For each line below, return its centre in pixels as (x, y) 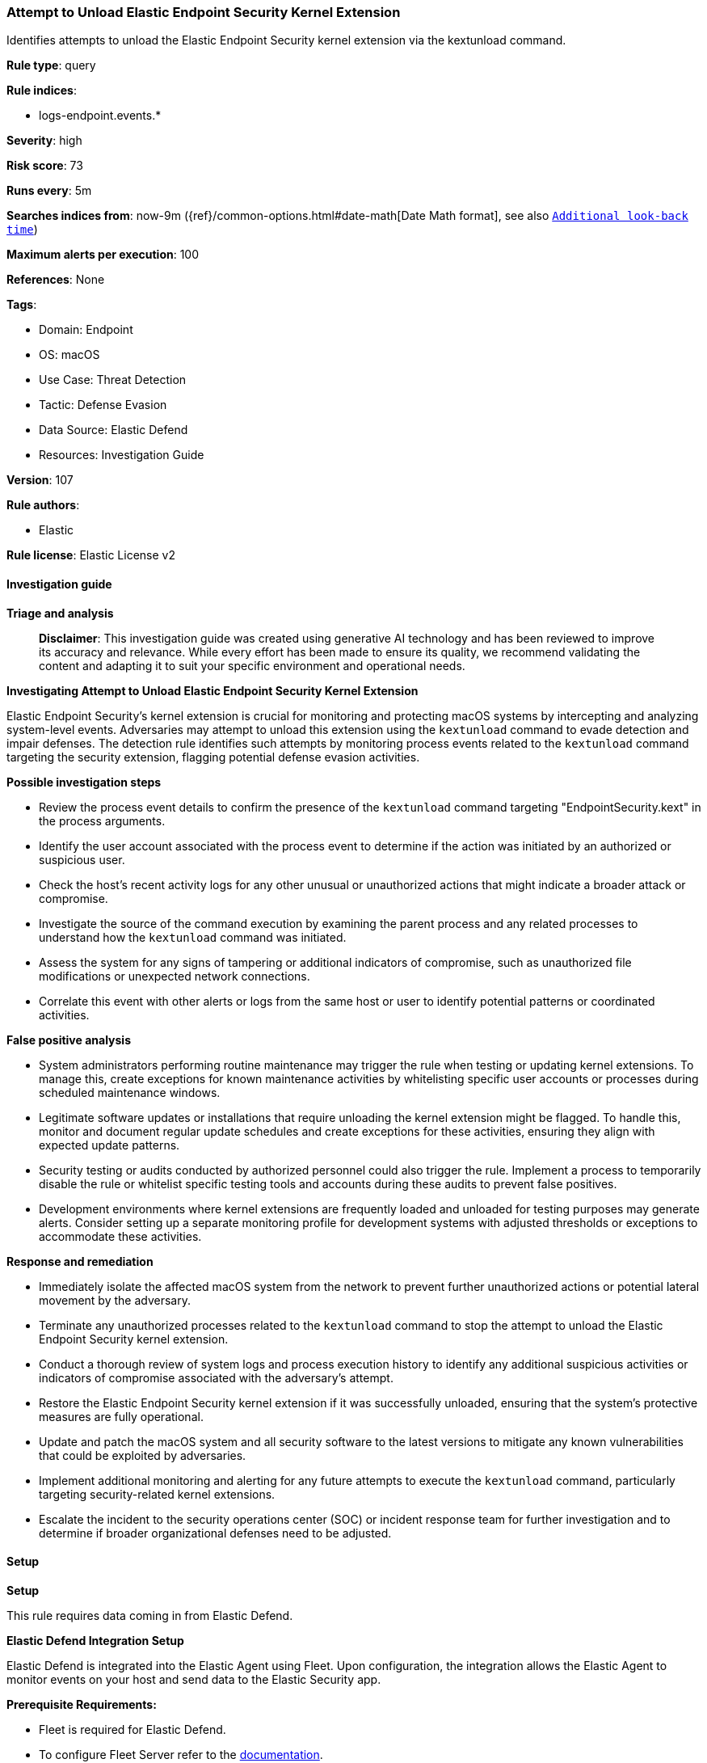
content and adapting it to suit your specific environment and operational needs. (252, 665)
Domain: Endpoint (86, 330)
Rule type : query (51, 65)
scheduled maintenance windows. (130, 1092)
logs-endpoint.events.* (100, 116)
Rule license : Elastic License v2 (91, 555)
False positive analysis (69, 1040)
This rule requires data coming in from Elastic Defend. (150, 1615)
